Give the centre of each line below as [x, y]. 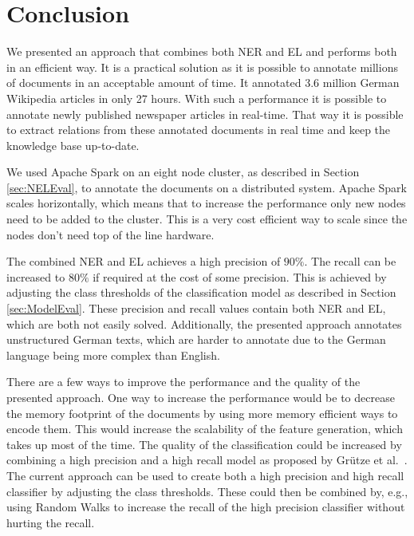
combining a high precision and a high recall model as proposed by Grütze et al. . [207, 460]
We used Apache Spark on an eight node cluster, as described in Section [183, 172]
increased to [36, 276]
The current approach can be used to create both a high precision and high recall [205, 475]
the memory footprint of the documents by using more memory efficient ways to [202, 413]
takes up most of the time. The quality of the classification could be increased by [204, 444]
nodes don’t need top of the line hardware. [110, 234]
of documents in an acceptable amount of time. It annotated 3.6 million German [203, 83]
